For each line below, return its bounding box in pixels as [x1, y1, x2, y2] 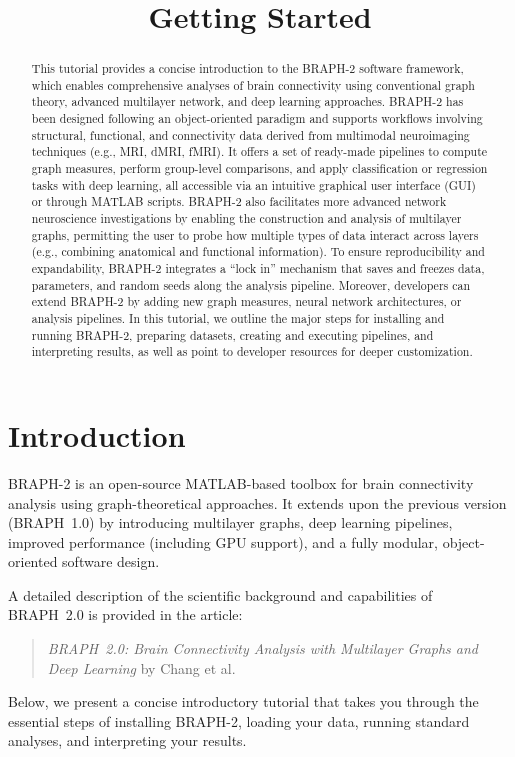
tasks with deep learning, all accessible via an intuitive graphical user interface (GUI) [31, 176, 476, 193]
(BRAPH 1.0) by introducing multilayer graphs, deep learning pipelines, [8, 512, 453, 533]
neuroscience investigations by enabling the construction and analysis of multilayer [31, 210, 462, 227]
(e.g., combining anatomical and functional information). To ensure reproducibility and [31, 243, 485, 260]
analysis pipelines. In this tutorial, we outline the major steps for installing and [31, 310, 445, 327]
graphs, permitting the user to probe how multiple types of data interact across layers [31, 226, 479, 243]
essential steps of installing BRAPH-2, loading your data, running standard [8, 710, 470, 731]
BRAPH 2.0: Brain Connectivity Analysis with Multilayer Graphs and [47, 638, 479, 659]
